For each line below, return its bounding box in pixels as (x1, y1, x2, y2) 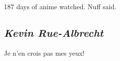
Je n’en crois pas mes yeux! (4, 47, 85, 58)
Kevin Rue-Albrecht (4, 25, 104, 40)
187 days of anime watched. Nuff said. (4, 1, 117, 11)
